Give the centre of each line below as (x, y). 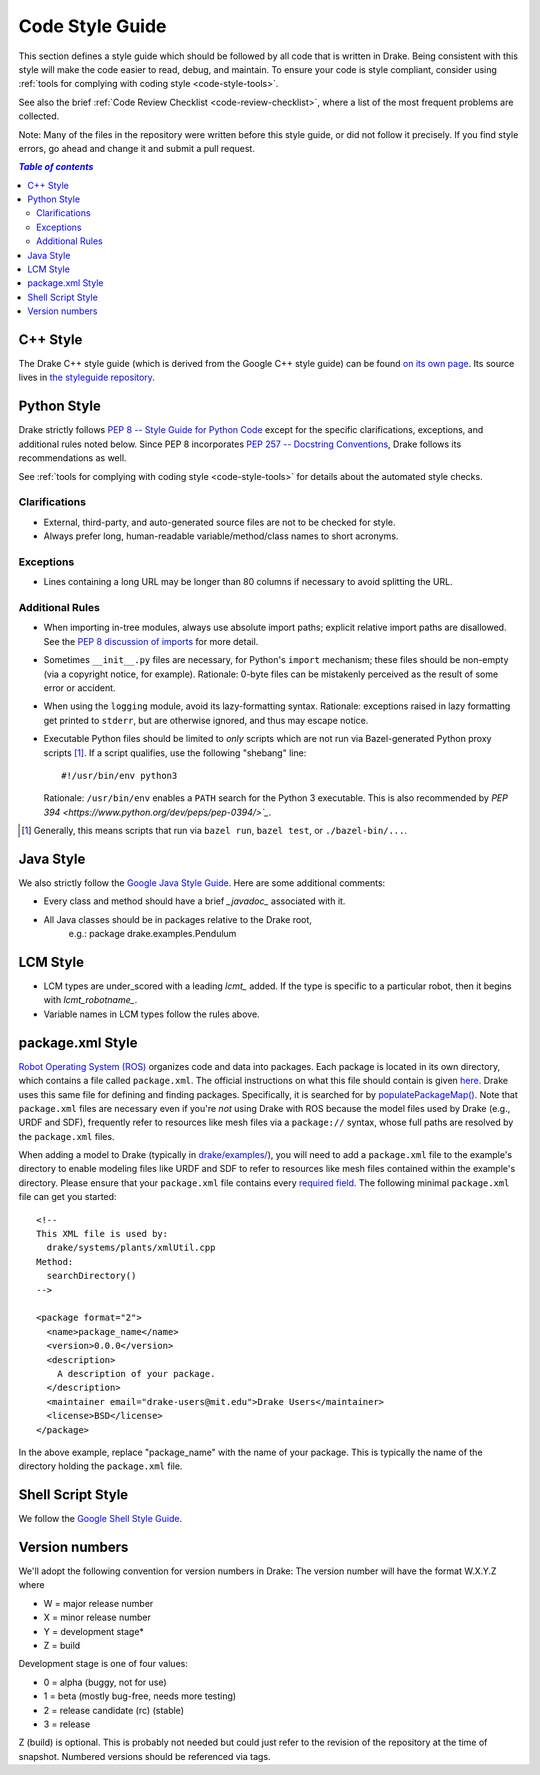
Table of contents (56, 167)
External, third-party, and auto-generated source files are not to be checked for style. (219, 522)
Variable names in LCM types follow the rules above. (151, 1014)
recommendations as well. (72, 458)
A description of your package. (136, 1373)
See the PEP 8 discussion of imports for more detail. (151, 641)
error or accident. (79, 687)
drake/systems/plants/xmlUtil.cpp (131, 1248)
